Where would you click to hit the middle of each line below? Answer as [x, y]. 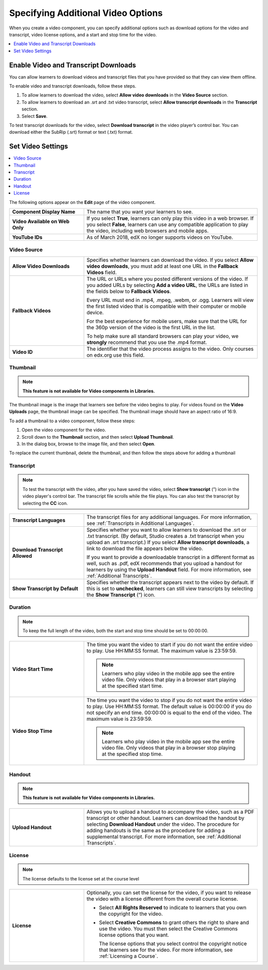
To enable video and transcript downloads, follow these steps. [73, 86]
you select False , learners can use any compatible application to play [167, 225]
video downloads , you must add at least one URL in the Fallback [163, 266]
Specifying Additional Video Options [86, 13]
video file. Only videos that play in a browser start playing [169, 680]
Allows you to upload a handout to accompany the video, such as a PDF [170, 812]
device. [95, 312]
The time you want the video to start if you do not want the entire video [170, 645]
